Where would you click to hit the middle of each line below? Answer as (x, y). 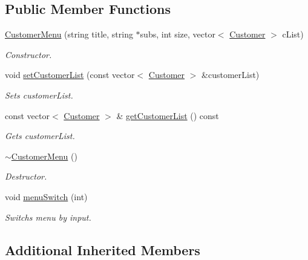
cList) (293, 34)
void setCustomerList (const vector (70, 75)
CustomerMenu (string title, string (69, 34)
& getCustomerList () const (168, 115)
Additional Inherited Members (103, 249)
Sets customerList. (39, 95)
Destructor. (26, 176)
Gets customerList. (40, 136)
